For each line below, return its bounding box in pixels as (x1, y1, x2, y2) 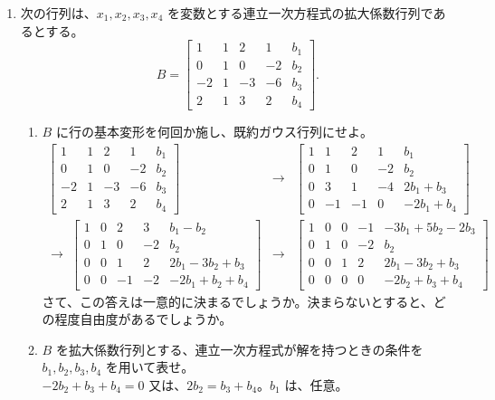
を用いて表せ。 (105, 357, 195, 376)
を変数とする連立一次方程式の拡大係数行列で (167, 4, 433, 22)
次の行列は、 (20, 4, 97, 22)
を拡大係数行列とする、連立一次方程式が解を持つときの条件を (55, 339, 424, 358)
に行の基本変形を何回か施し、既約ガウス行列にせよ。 (55, 122, 373, 141)
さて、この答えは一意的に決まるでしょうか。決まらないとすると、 (42, 291, 433, 310)
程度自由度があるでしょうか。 (54, 310, 233, 329)
